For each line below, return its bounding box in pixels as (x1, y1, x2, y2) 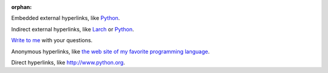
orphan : (11, 4, 32, 10)
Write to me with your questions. (11, 37, 93, 44)
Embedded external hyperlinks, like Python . (11, 14, 120, 22)
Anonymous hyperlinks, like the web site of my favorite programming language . (11, 48, 210, 55)
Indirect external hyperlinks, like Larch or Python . (11, 25, 134, 33)
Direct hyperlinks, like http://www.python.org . (11, 59, 126, 66)
